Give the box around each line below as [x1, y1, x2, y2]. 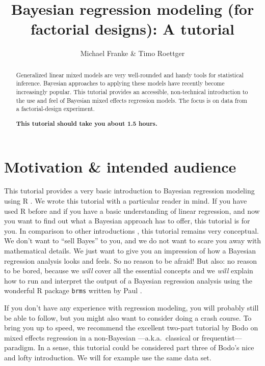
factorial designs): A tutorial [31, 18, 234, 39]
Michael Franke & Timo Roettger [80, 48, 185, 59]
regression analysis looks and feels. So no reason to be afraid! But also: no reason [4, 255, 257, 266]
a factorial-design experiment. [16, 104, 95, 113]
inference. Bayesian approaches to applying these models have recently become [16, 79, 225, 88]
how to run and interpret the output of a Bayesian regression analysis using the [4, 275, 252, 286]
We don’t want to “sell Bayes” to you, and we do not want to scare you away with [4, 235, 261, 246]
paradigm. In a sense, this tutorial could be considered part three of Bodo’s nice [4, 342, 254, 353]
